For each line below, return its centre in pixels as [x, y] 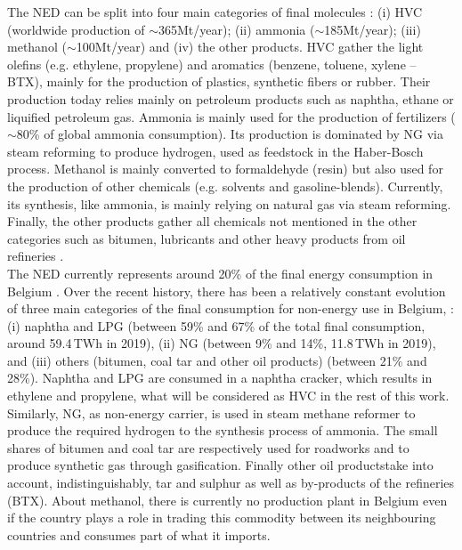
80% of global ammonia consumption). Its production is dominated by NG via [230, 134]
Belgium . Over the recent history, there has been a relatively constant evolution [227, 291]
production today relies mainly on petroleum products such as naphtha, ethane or [231, 98]
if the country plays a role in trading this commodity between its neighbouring [222, 518]
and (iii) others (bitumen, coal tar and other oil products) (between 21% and [217, 360]
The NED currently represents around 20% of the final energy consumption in [220, 273]
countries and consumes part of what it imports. [139, 534]
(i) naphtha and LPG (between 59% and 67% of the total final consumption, [216, 325]
